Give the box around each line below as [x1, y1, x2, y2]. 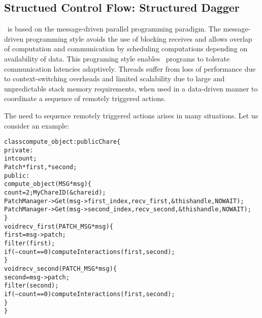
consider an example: [4, 120, 70, 131]
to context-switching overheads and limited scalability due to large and [4, 73, 225, 84]
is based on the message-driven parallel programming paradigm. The [7, 23, 221, 34]
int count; [4, 155, 37, 163]
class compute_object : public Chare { [4, 138, 121, 146]
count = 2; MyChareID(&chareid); [4, 189, 106, 197]
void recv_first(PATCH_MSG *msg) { [4, 222, 113, 230]
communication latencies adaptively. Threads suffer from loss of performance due [4, 63, 256, 74]
